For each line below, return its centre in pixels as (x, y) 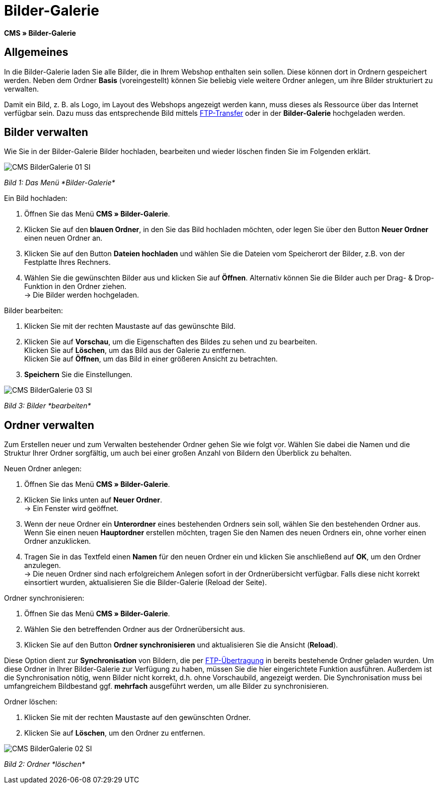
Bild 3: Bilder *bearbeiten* (48, 406)
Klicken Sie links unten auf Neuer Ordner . (93, 500)
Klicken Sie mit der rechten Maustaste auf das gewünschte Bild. (130, 326)
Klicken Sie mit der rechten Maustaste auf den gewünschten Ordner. (137, 718)
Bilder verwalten (46, 132)
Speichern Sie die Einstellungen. (78, 375)
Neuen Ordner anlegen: (43, 469)
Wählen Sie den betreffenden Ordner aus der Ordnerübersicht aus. (135, 629)
